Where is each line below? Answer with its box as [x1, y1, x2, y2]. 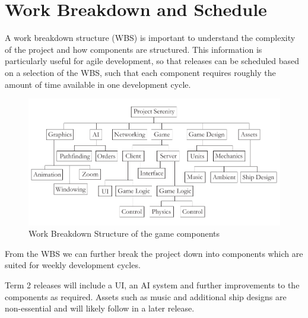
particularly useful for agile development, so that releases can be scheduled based [5, 55, 300, 67]
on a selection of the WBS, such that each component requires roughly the [5, 66, 276, 78]
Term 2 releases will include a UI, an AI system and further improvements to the [5, 279, 300, 291]
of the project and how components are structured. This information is [5, 43, 262, 55]
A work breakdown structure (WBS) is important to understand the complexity [5, 31, 296, 44]
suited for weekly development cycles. [5, 259, 141, 271]
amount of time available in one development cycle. [5, 78, 191, 90]
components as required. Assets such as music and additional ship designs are [5, 290, 287, 303]
